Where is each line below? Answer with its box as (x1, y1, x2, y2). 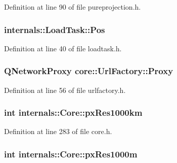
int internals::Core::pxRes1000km (4, 106, 143, 119)
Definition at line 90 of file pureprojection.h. (4, 2, 141, 12)
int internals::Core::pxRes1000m (4, 147, 138, 160)
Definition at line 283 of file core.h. (4, 126, 112, 137)
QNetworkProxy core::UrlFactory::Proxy (4, 64, 173, 77)
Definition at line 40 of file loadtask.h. (4, 43, 122, 53)
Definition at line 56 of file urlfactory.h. (4, 84, 126, 95)
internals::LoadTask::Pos (4, 23, 105, 36)
